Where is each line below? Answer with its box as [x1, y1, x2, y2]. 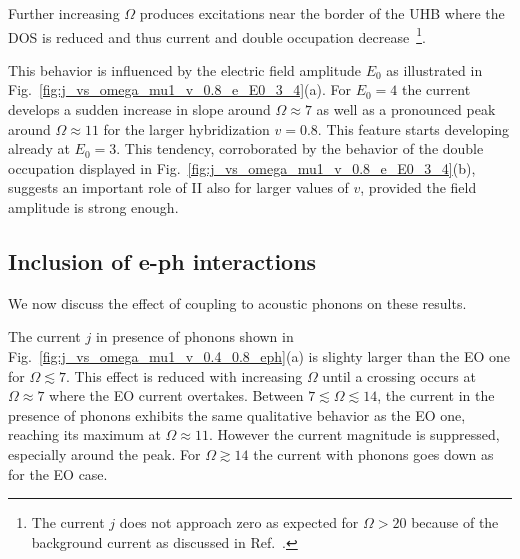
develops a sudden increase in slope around [8, 99, 271, 120]
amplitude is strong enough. [8, 197, 179, 217]
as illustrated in [386, 59, 483, 80]
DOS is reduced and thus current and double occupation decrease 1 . [8, 23, 426, 47]
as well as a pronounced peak [316, 99, 496, 120]
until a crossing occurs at [322, 365, 476, 386]
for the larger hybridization [103, 118, 270, 139]
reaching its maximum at [8, 424, 161, 445]
